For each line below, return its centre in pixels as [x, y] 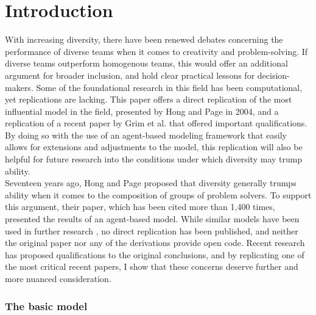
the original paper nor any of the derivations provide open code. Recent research [155, 243]
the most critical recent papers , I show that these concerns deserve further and [152, 266]
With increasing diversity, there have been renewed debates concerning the [144, 39]
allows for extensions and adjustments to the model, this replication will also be [154, 147]
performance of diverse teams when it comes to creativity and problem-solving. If [156, 51]
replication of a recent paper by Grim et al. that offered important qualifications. [156, 123]
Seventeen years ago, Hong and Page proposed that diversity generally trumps [151, 183]
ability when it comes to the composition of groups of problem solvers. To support [158, 194]
